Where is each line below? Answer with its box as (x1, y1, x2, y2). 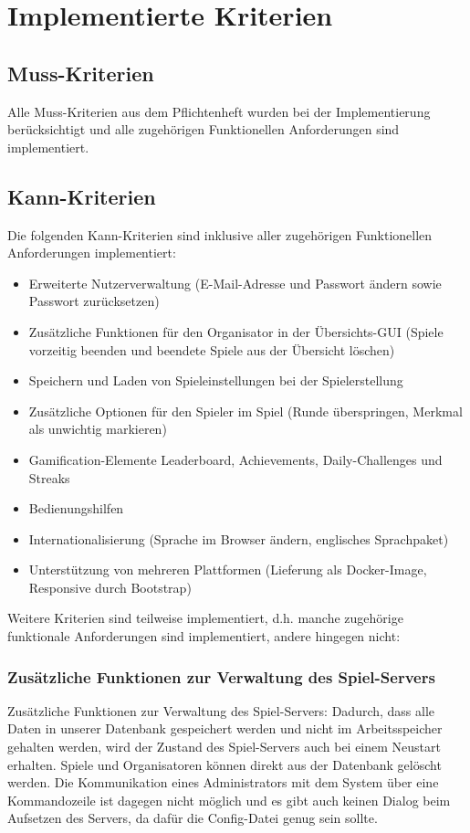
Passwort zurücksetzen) (28, 291, 160, 311)
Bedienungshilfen (28, 499, 124, 518)
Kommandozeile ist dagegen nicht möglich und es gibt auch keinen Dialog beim (7, 790, 451, 809)
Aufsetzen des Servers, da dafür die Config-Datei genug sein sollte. (7, 808, 378, 828)
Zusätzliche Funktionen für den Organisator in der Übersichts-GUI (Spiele (28, 322, 444, 341)
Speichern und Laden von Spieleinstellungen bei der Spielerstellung (28, 371, 403, 390)
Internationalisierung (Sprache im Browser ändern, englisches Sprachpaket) (28, 529, 449, 548)
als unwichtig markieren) (28, 419, 167, 438)
